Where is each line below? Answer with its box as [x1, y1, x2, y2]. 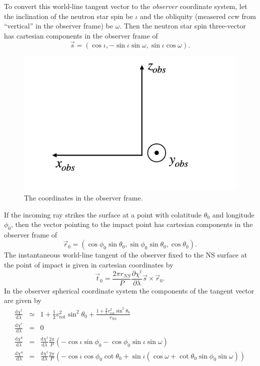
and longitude [212, 209, 254, 219]
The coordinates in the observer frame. [24, 192, 143, 202]
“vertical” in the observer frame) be [4, 20, 113, 31]
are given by [4, 295, 41, 305]
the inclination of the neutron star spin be [4, 10, 133, 21]
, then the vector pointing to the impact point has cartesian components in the [11, 219, 253, 229]
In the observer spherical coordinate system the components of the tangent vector [4, 285, 254, 295]
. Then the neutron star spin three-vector [119, 20, 246, 31]
